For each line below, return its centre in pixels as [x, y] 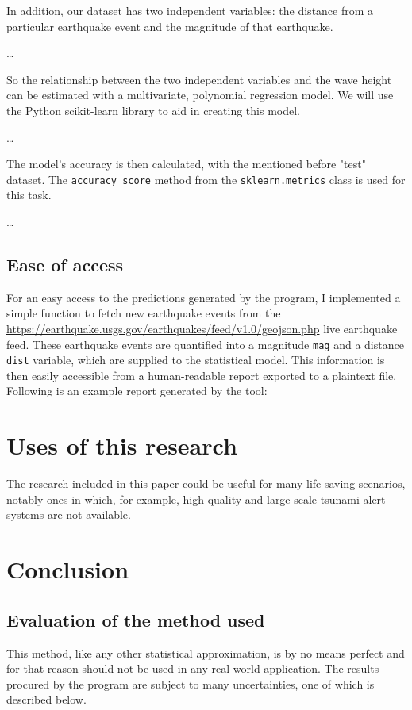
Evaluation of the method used [136, 619]
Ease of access [65, 264]
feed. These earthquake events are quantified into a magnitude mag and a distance [205, 344]
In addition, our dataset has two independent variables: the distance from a [190, 10]
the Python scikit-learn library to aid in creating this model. [153, 110]
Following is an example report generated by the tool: [137, 391]
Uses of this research [122, 445]
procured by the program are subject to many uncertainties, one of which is [191, 683]
